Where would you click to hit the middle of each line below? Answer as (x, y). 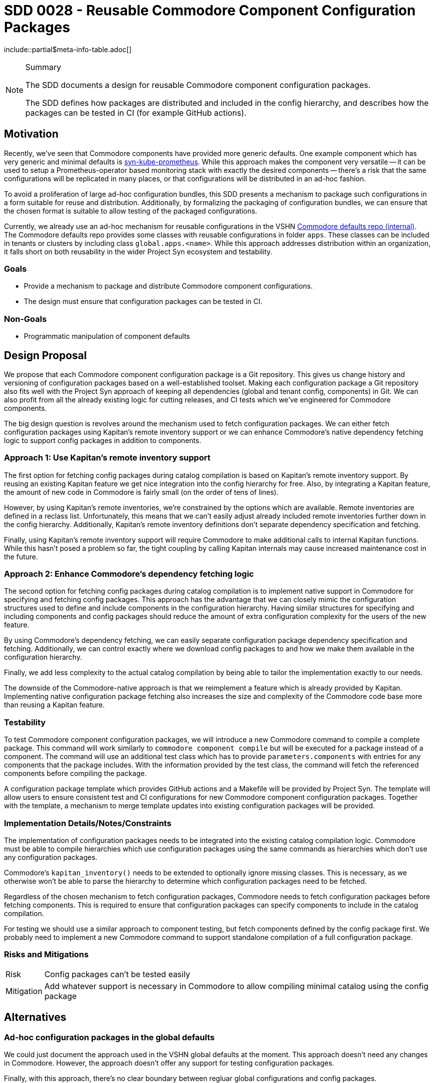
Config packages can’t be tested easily (117, 974)
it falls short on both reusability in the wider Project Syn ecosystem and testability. (138, 251)
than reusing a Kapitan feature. (54, 705)
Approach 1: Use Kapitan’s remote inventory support (107, 458)
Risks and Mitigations (46, 955)
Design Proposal (45, 355)
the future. (21, 556)
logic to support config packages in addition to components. (103, 440)
